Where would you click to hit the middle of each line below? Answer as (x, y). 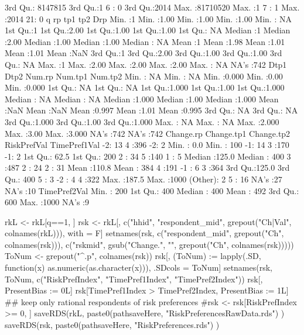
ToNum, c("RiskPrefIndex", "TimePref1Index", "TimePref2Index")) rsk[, (134, 279)
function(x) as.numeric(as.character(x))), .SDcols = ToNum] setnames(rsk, (139, 267)
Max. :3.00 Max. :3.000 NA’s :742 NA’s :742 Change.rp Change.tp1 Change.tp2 (148, 133)
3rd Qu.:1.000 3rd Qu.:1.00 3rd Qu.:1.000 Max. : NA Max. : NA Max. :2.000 (142, 121)
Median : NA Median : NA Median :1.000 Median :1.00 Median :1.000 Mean (142, 99)
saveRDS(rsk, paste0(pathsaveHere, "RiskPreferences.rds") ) (112, 325)
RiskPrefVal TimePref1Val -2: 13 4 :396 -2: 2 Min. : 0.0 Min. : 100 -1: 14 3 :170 (147, 145)
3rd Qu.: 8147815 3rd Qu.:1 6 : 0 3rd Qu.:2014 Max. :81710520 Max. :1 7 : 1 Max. (152, 7)
